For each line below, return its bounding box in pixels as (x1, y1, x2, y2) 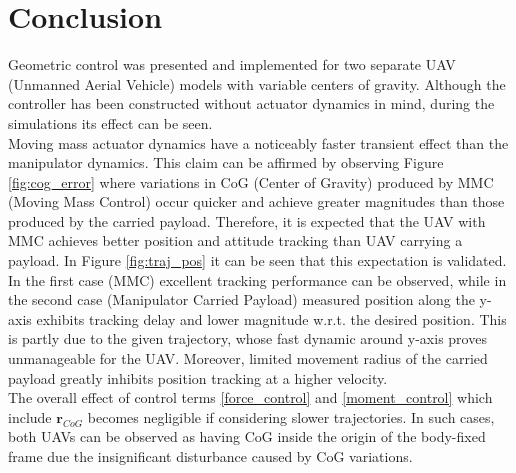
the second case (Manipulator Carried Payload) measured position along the (8, 289, 475, 310)
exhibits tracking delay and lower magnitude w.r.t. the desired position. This (36, 308, 507, 329)
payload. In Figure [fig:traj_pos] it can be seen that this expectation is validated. (8, 250, 507, 271)
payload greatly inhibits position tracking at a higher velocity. (8, 367, 388, 388)
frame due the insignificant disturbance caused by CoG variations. (8, 446, 413, 466)
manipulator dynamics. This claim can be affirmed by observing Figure (8, 152, 444, 173)
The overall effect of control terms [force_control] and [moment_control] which (8, 387, 493, 408)
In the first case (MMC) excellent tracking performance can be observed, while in (8, 269, 507, 290)
